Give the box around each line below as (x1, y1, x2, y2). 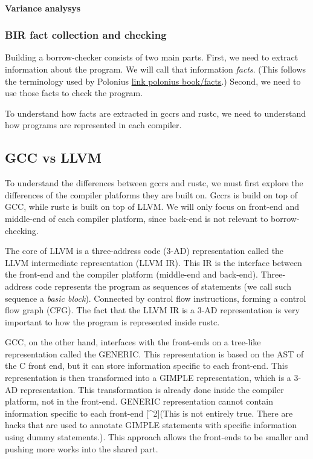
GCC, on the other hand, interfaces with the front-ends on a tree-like (5, 336, 261, 348)
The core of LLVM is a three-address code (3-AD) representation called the (5, 244, 284, 257)
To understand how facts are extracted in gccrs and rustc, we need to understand (5, 106, 306, 119)
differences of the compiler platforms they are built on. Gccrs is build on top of (5, 188, 297, 201)
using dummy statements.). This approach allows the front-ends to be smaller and (5, 431, 309, 443)
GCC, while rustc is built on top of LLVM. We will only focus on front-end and (5, 200, 299, 213)
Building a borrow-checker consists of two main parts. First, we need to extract (5, 51, 298, 63)
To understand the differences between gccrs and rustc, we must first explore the (5, 177, 303, 189)
